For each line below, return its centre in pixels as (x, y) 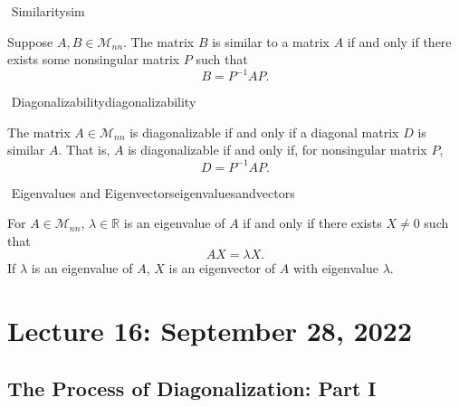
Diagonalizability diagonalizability (104, 102)
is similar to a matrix (271, 41)
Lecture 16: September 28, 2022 (210, 331)
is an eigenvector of (222, 268)
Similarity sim (48, 11)
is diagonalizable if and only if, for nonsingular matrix (277, 150)
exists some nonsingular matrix (94, 59)
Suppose (30, 41)
